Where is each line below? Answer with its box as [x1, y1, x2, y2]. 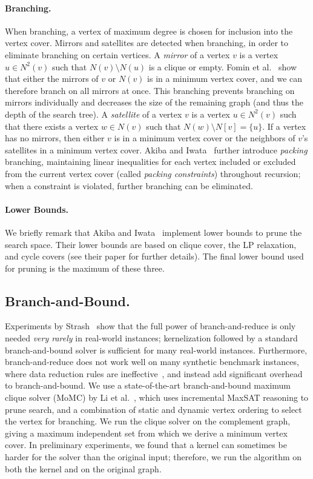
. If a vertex [262, 119, 306, 132]
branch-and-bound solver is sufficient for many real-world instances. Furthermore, [5, 343, 308, 356]
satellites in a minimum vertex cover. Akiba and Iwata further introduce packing [5, 143, 308, 156]
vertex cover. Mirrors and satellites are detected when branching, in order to [5, 36, 289, 49]
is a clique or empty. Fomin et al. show [148, 60, 297, 73]
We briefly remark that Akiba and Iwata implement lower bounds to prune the [5, 226, 302, 238]
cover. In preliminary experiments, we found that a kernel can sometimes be [5, 438, 287, 451]
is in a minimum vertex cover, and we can [147, 72, 303, 85]
